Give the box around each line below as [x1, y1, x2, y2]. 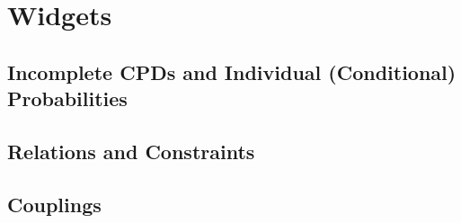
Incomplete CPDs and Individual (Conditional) [7, 58, 457, 85]
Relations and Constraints [7, 137, 255, 165]
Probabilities [7, 85, 128, 112]
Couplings [7, 190, 102, 218]
